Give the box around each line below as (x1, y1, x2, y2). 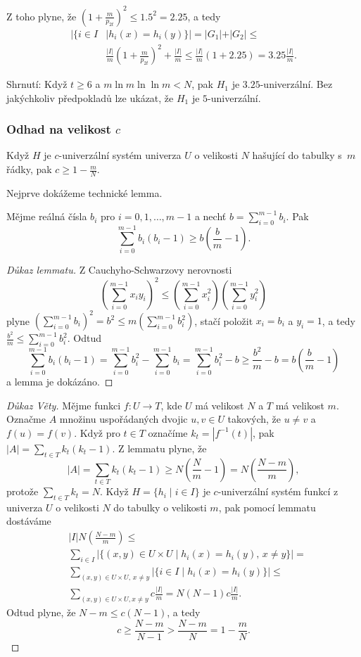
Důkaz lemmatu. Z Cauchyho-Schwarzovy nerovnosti (6, 262, 232, 277)
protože (6, 484, 39, 499)
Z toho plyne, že (6, 8, 77, 23)
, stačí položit (194, 313, 253, 327)
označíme (148, 425, 188, 440)
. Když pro (74, 425, 120, 440)
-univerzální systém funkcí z (217, 484, 338, 499)
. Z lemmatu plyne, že (112, 440, 207, 455)
